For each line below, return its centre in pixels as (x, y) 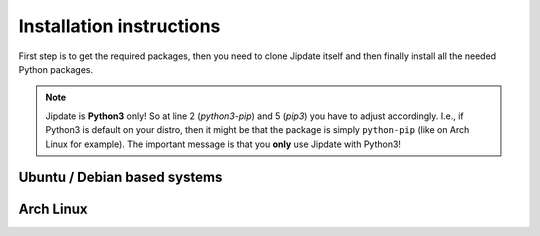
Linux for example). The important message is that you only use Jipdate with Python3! (223, 144)
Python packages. (56, 69)
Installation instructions (119, 26)
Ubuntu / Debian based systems (120, 177)
